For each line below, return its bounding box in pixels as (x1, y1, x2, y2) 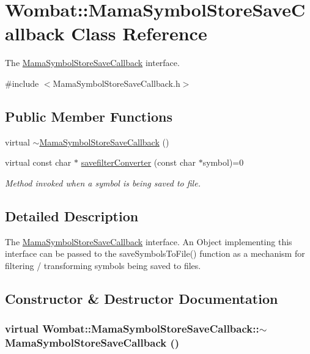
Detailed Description (5, 206, 139, 225)
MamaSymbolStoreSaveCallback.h (53, 76, 180, 89)
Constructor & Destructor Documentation (5, 289, 278, 308)
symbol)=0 (202, 156, 244, 169)
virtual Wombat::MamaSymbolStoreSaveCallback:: (5, 321, 259, 336)
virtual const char (5, 156, 72, 169)
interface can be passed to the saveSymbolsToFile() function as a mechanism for (5, 247, 305, 260)
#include (5, 76, 39, 89)
